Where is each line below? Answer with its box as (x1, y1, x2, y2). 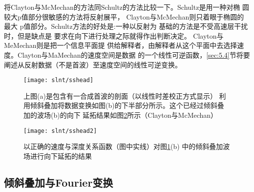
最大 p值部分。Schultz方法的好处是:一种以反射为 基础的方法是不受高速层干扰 (4, 21, 248, 31)
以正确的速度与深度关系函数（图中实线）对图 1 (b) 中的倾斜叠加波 (23, 141, 230, 151)
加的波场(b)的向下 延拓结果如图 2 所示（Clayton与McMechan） (23, 110, 218, 120)
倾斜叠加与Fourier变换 (4, 174, 113, 190)
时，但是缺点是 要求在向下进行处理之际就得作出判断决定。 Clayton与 (4, 30, 224, 41)
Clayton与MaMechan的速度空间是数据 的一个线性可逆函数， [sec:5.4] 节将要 (17, 49, 250, 60)
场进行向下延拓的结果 (23, 150, 92, 161)
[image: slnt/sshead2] (23, 127, 97, 134)
